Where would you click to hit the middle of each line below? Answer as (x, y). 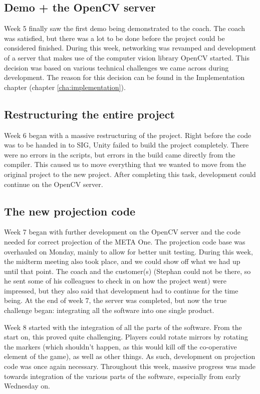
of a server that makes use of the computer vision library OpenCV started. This (127, 57)
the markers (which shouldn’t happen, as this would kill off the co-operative (120, 346)
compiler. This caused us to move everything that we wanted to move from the (125, 164)
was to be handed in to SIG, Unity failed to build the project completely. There (126, 145)
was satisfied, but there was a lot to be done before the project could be (114, 38)
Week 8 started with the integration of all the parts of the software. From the (123, 327)
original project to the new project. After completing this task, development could (130, 174)
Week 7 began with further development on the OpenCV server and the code (122, 232)
